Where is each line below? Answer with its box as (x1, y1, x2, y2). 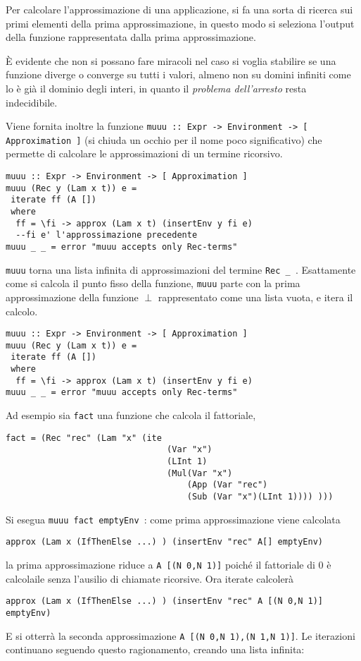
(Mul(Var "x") (167, 468, 233, 478)
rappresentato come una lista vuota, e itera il (158, 289, 353, 304)
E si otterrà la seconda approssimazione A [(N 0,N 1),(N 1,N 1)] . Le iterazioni (6, 628, 355, 643)
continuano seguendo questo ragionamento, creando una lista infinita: (6, 642, 305, 657)
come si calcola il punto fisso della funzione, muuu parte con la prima (6, 276, 300, 291)
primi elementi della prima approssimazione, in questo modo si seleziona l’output (6, 16, 355, 30)
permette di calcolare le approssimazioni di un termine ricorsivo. (6, 146, 283, 161)
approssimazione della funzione (6, 289, 139, 304)
